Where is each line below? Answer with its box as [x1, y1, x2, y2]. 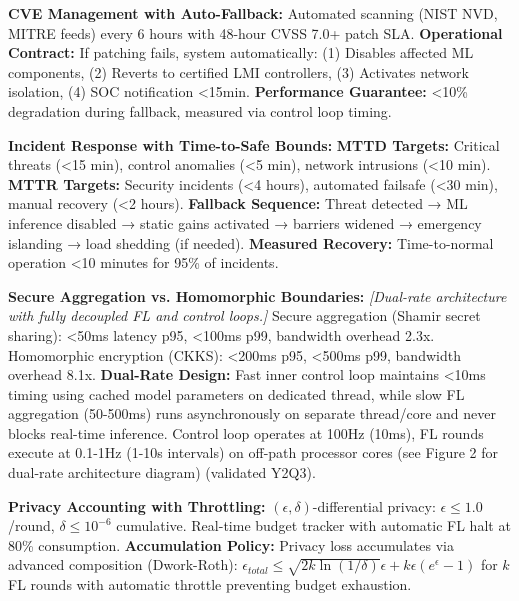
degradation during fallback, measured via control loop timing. [8, 100, 392, 121]
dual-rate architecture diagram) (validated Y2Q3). [8, 462, 316, 483]
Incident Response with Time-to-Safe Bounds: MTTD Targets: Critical [8, 134, 500, 155]
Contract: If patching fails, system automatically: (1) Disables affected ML [8, 42, 474, 63]
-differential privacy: [312, 495, 436, 516]
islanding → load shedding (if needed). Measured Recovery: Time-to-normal [8, 232, 494, 253]
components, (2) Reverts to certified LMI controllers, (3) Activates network [8, 61, 469, 82]
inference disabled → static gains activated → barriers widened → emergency [8, 212, 482, 233]
